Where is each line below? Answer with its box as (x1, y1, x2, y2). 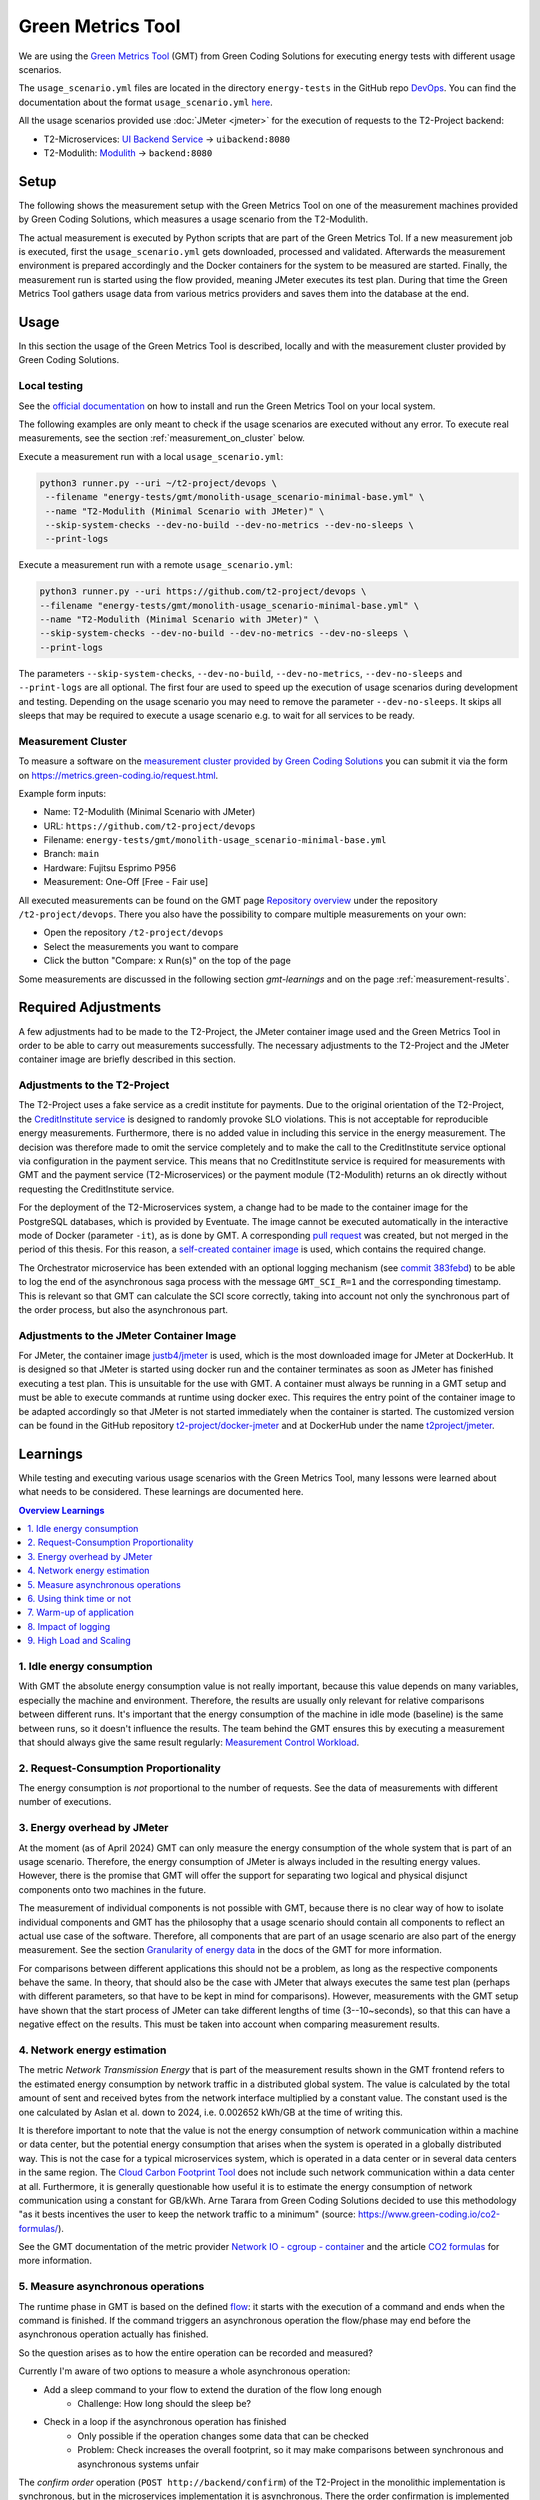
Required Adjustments (18, 999, 162, 1016)
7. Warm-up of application (27, 1606, 135, 1619)
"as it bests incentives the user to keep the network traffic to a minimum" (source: (18, 2208, 356, 2220)
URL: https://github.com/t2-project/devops (43, 820, 256, 832)
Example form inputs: (18, 787, 107, 799)
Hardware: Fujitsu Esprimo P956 (43, 861, 177, 874)
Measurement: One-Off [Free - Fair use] (43, 876, 209, 888)
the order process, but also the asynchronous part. (18, 1303, 229, 1315)
